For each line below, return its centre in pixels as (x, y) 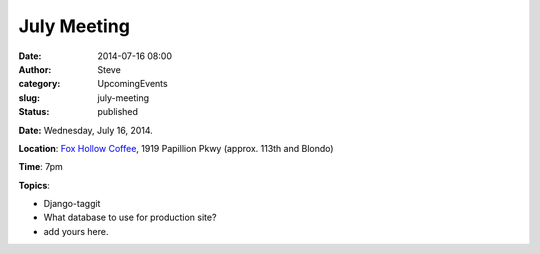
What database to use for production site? (130, 217)
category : (39, 84)
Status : (34, 112)
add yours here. (76, 231)
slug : (29, 97)
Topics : (34, 185)
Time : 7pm (41, 167)
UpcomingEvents (133, 84)
